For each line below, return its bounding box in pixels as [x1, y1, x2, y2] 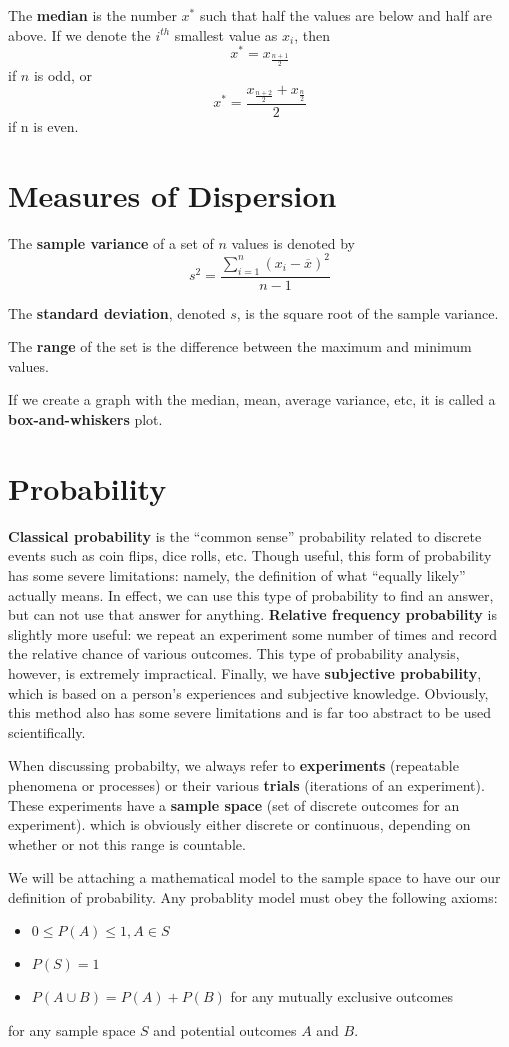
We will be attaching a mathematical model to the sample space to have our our [8, 867, 501, 888]
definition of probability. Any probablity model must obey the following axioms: [8, 886, 498, 907]
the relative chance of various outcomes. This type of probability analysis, [8, 643, 460, 664]
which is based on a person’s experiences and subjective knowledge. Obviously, [8, 682, 489, 703]
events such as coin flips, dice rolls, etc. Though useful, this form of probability [8, 545, 492, 566]
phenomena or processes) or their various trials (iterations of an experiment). [8, 774, 485, 795]
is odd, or [33, 64, 92, 85]
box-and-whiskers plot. [8, 409, 163, 430]
